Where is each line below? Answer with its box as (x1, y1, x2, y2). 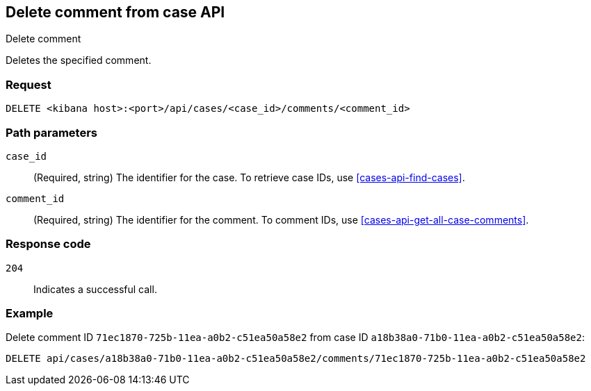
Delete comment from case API (6, 3, 225, 21)
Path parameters (6, 125, 97, 140)
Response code (6, 237, 91, 251)
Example (6, 306, 54, 321)
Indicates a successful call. (33, 283, 157, 295)
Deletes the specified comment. (6, 54, 152, 67)
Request (6, 77, 51, 92)
